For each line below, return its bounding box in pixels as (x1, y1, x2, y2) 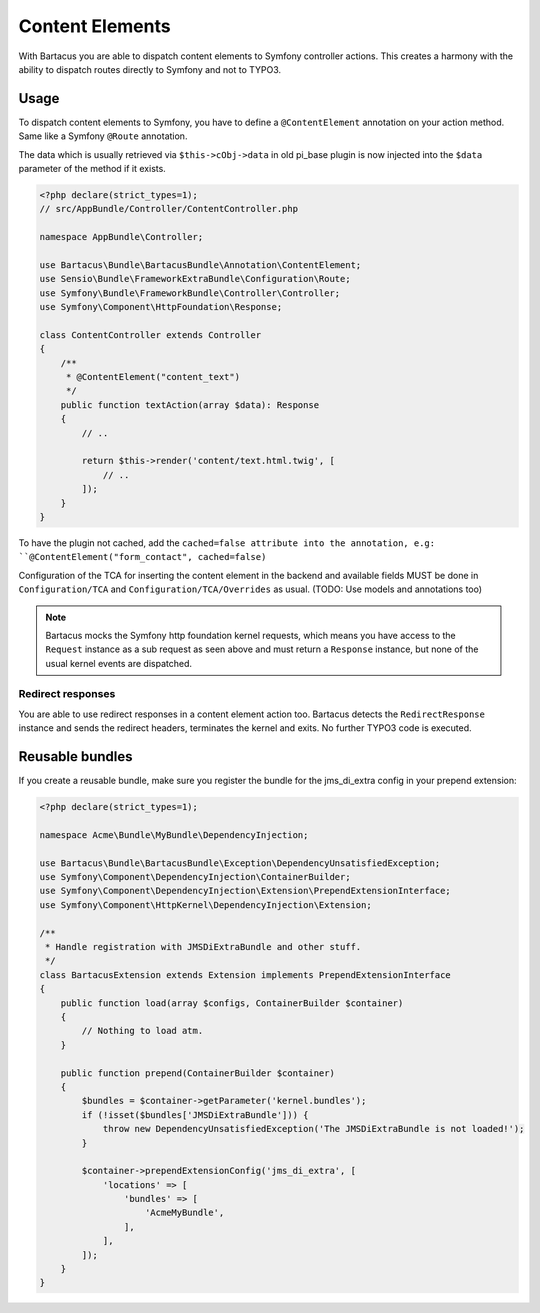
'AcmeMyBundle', (145, 1207, 225, 1219)
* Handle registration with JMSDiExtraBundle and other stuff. (45, 941, 362, 953)
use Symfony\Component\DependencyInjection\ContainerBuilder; (39, 871, 351, 883)
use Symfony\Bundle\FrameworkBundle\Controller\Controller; (39, 287, 341, 299)
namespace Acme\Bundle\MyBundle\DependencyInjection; (39, 829, 309, 840)
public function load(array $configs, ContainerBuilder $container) (60, 997, 404, 1009)
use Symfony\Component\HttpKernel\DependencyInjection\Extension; (39, 899, 372, 910)
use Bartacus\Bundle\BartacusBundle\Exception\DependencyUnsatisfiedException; (39, 857, 441, 869)
